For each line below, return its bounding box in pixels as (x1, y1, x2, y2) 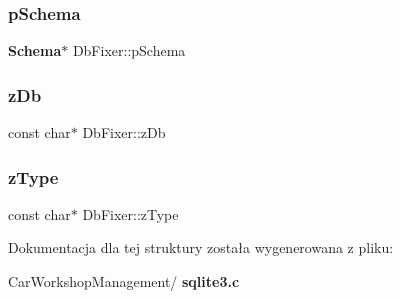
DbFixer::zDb (82, 122, 166, 143)
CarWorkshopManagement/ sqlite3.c (8, 271, 240, 292)
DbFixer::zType (82, 203, 179, 224)
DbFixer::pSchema (72, 40, 186, 61)
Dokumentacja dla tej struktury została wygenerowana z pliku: (8, 237, 394, 258)
